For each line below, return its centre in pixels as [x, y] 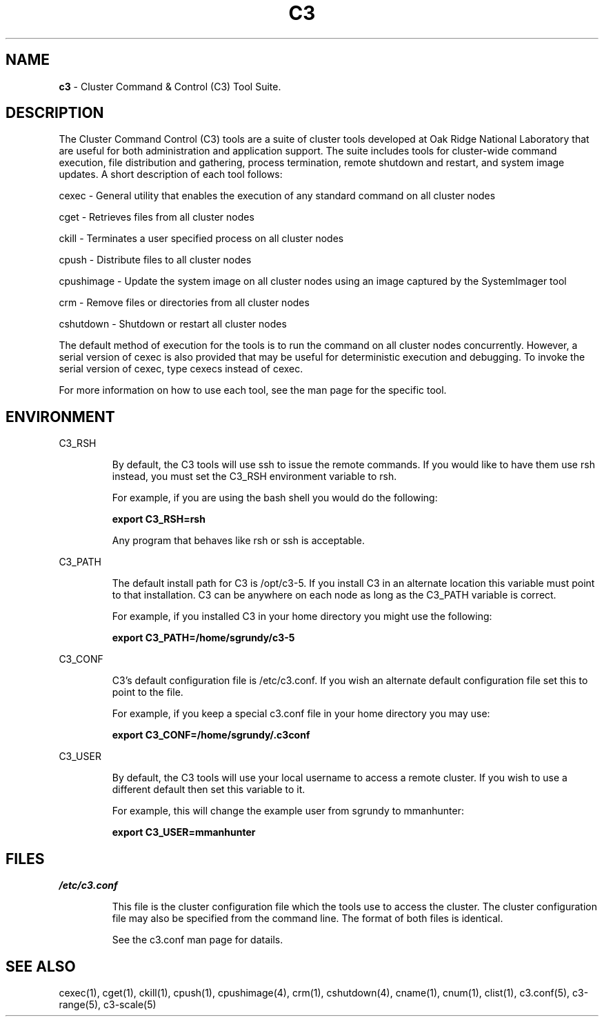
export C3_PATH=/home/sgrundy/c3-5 [203, 638]
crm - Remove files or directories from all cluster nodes [184, 303]
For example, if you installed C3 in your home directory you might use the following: [302, 617]
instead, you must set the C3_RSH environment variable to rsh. [254, 477]
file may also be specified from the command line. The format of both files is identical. [308, 919]
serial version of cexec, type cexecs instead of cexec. [181, 369]
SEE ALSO [41, 966]
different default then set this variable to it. [209, 790]
